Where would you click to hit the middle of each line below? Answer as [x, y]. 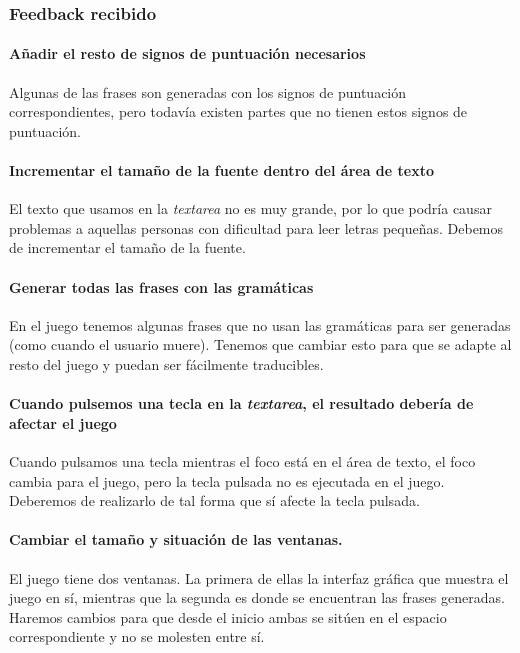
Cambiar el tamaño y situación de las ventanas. [176, 539]
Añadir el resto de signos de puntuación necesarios [187, 53]
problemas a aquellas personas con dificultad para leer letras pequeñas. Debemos [256, 227]
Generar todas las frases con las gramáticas [161, 286]
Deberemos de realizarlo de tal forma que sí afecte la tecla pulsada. [214, 500]
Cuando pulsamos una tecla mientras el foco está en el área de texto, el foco [242, 460]
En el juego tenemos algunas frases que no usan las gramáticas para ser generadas [260, 324]
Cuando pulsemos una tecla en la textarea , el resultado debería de [241, 403]
